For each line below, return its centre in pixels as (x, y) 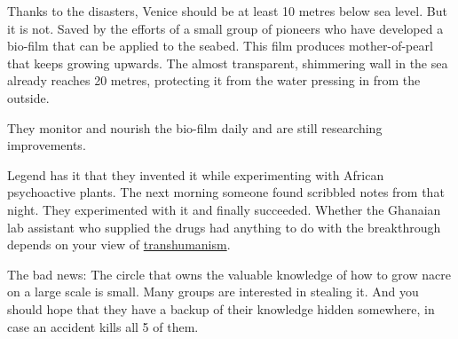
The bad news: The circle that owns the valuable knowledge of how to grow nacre (229, 274)
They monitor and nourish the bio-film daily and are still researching (195, 127)
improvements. (47, 145)
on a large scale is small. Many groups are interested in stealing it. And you (213, 292)
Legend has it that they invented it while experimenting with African (196, 174)
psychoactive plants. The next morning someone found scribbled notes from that (226, 192)
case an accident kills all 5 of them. (103, 326)
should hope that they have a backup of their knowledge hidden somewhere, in (221, 308)
